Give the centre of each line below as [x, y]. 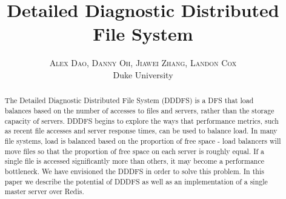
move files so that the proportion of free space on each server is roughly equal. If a [135, 151]
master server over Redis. [44, 191]
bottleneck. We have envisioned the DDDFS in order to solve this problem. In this [134, 171]
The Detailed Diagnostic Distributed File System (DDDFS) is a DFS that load [129, 100]
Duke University [143, 74]
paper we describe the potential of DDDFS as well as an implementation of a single [136, 181]
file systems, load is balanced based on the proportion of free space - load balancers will [143, 140]
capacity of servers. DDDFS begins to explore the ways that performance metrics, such [141, 120]
